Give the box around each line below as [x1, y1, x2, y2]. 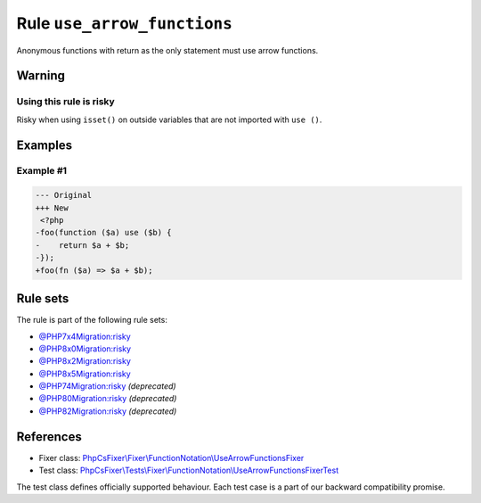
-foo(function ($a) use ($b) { [35, 227, 173, 238]
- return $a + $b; [35, 240, 130, 250]
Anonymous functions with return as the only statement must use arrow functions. [16, 45, 319, 55]
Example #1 [16, 165, 67, 177]
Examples [16, 137, 73, 153]
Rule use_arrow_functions [16, 13, 233, 33]
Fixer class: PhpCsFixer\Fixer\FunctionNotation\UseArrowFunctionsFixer [38, 452, 305, 463]
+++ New [35, 202, 69, 213]
